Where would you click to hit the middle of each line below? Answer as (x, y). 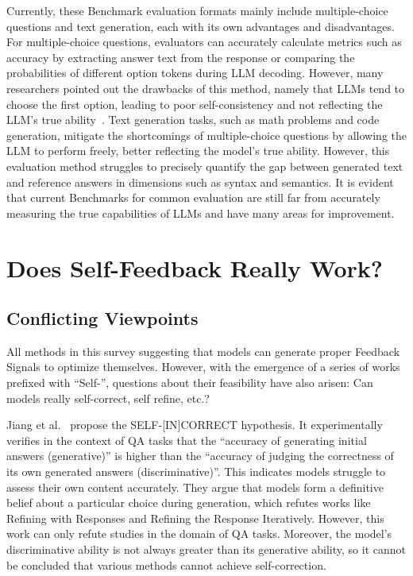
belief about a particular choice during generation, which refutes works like (189, 503)
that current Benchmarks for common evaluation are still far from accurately (193, 197)
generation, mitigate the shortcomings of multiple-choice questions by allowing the (206, 135)
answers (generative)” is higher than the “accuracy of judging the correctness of (200, 456)
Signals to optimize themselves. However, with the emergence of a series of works (203, 367)
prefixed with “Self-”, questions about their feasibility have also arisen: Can (190, 383)
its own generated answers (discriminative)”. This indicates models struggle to (196, 472)
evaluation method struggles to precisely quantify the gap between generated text (205, 166)
